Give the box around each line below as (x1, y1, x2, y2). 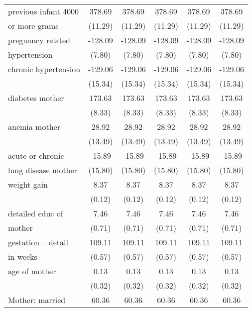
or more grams (8, 20, 59, 31)
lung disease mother (8, 164, 77, 176)
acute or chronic (8, 150, 64, 161)
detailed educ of (8, 208, 63, 219)
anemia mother (8, 121, 60, 132)
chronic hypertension (8, 63, 81, 75)
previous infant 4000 (8, 5, 79, 17)
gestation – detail (8, 236, 68, 248)
